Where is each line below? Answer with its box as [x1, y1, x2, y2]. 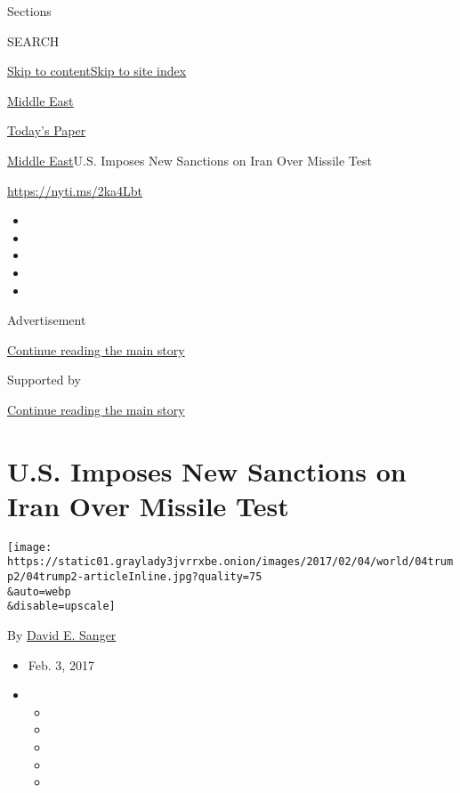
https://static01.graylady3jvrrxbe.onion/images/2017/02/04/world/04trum [7, 555, 454, 569]
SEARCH [7, 31, 60, 50]
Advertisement [7, 311, 86, 329]
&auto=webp [7, 585, 71, 598]
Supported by [7, 370, 81, 389]
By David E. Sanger [7, 626, 117, 644]
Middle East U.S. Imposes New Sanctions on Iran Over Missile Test [7, 150, 372, 169]
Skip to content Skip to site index [7, 61, 187, 80]
